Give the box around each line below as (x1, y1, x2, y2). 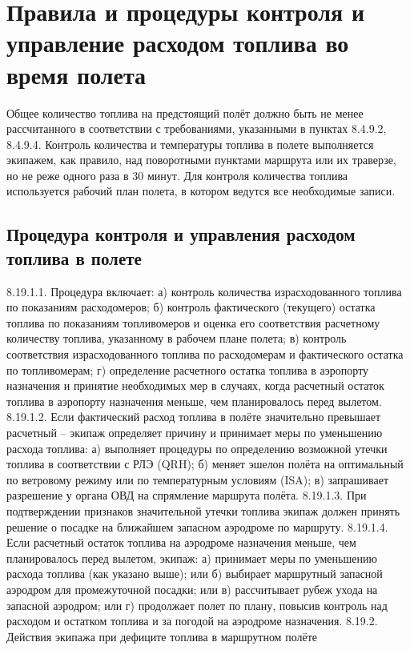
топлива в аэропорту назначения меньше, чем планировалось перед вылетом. (6, 392, 382, 409)
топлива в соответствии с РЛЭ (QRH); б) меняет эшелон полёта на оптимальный (6, 455, 404, 472)
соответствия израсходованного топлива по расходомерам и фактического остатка (6, 346, 404, 363)
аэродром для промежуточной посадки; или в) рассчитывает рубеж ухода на (6, 580, 378, 597)
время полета (6, 58, 147, 90)
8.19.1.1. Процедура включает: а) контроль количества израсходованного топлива (6, 283, 402, 299)
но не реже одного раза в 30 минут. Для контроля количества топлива (6, 167, 348, 183)
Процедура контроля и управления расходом (6, 222, 356, 247)
